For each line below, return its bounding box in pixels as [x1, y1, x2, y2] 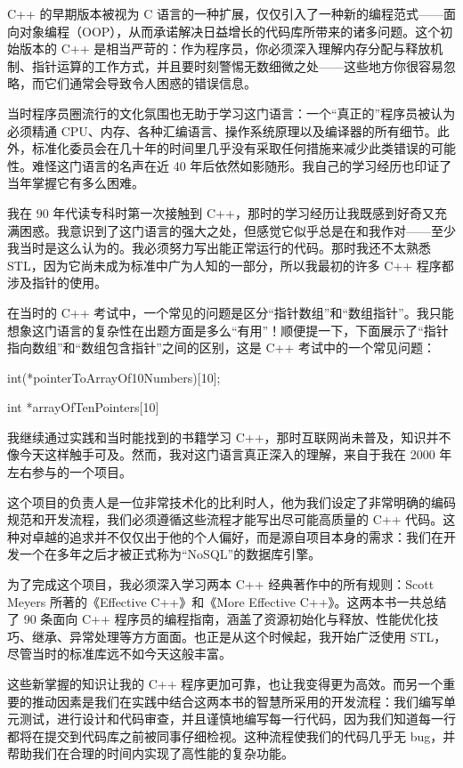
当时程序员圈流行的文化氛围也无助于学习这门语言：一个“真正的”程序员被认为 [7, 103, 456, 122]
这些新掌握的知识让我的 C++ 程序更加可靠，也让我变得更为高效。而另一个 [7, 675, 443, 692]
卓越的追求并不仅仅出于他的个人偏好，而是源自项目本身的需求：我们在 [31, 527, 443, 546]
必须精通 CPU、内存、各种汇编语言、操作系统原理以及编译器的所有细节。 [7, 121, 437, 140]
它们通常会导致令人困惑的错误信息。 [44, 74, 256, 93]
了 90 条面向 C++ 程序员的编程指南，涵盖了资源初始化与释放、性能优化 [7, 610, 426, 628]
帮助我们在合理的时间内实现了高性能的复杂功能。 [7, 744, 294, 763]
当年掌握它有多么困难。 [7, 174, 144, 192]
